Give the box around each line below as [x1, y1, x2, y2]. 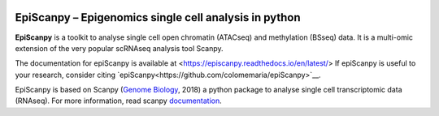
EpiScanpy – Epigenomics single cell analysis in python [15, 11, 301, 24]
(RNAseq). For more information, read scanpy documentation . [15, 96, 223, 105]
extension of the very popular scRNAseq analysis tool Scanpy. [15, 43, 224, 53]
